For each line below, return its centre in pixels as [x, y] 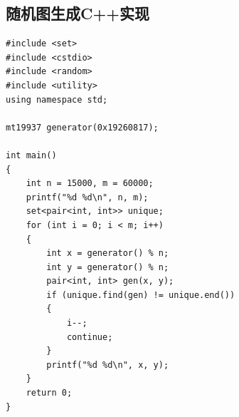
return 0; [49, 393]
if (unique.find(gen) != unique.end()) [141, 295]
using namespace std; [57, 99]
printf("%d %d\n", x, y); [108, 365]
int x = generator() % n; [108, 253]
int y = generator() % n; [108, 267]
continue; [90, 337]
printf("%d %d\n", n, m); [87, 197]
